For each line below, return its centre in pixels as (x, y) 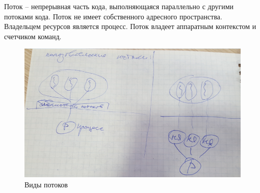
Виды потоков (46, 184)
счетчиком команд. (33, 36)
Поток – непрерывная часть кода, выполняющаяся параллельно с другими (119, 6)
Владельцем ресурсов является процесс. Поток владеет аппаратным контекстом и (130, 26)
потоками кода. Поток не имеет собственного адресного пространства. (113, 16)
